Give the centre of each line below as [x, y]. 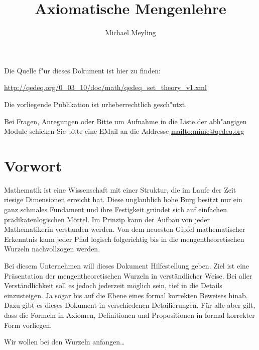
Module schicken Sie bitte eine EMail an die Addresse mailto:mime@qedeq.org [124, 131]
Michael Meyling [131, 32]
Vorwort [33, 165]
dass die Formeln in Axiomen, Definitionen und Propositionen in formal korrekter [129, 315]
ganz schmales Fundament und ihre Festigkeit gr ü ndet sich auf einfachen [116, 209]
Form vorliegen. [28, 325]
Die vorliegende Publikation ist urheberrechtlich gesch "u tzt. [96, 104]
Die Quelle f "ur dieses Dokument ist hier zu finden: [83, 70]
